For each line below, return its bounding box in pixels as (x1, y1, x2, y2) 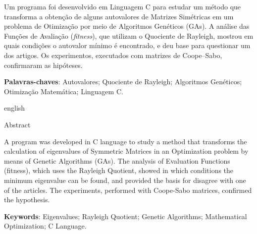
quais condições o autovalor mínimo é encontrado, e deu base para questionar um (4, 40, 251, 51)
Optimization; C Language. (4, 221, 87, 231)
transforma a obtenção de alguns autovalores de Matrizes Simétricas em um (4, 11, 234, 21)
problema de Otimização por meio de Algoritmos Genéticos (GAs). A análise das (4, 21, 250, 31)
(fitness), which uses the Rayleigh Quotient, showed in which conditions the (4, 165, 234, 175)
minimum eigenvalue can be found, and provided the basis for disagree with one (4, 175, 246, 185)
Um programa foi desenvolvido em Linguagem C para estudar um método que (4, 1, 241, 11)
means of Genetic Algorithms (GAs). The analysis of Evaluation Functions (4, 155, 230, 166)
